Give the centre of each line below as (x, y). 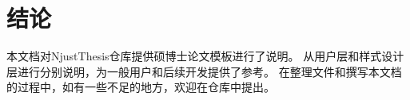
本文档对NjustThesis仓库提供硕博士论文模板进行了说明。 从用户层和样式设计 (205, 56)
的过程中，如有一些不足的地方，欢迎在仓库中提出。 (141, 87)
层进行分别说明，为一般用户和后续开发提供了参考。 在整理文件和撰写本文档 (204, 71)
